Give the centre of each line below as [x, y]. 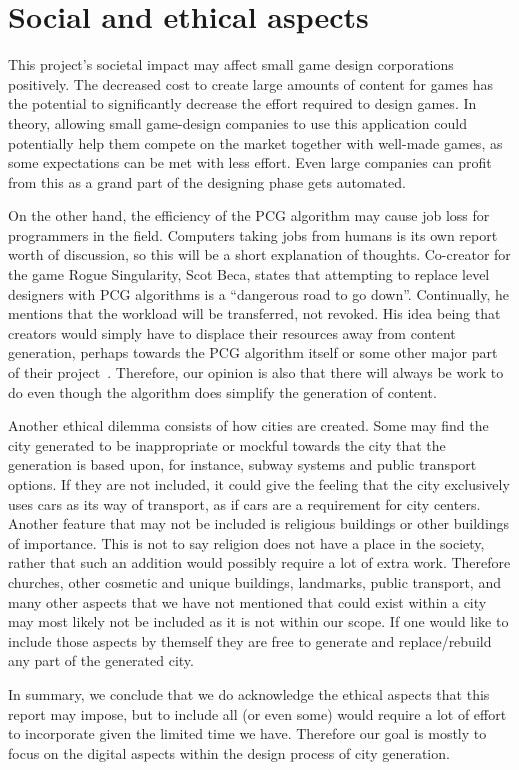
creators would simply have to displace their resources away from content [232, 332]
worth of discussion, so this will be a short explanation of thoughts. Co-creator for [259, 254]
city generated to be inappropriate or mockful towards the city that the [227, 444]
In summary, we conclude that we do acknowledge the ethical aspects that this [249, 693]
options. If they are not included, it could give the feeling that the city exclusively [259, 484]
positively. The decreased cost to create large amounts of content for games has [251, 83]
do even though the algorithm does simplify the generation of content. [222, 391]
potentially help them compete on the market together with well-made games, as [255, 142]
